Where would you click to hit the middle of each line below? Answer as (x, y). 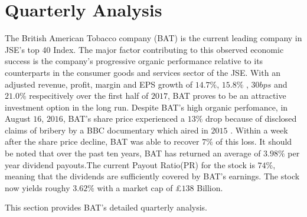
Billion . (210, 187)
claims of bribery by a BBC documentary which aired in (107, 130)
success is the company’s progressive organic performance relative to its (134, 61)
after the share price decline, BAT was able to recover (102, 141)
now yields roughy (37, 187)
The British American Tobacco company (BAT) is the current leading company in (153, 38)
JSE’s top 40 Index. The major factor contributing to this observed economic (144, 49)
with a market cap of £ (139, 187)
